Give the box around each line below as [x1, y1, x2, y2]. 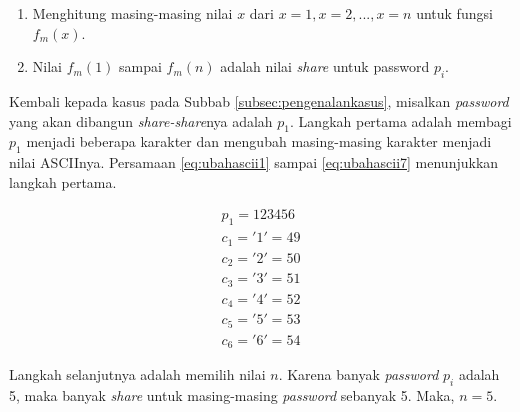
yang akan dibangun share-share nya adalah [9, 110, 273, 131]
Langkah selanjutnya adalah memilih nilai [9, 364, 266, 385]
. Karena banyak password [278, 364, 439, 385]
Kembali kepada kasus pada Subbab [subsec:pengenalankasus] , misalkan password [9, 90, 509, 111]
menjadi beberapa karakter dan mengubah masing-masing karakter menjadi [26, 131, 492, 152]
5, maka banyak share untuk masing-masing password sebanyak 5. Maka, [9, 384, 455, 405]
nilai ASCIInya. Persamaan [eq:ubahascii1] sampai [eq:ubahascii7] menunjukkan [9, 152, 499, 173]
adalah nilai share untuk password [220, 56, 430, 77]
